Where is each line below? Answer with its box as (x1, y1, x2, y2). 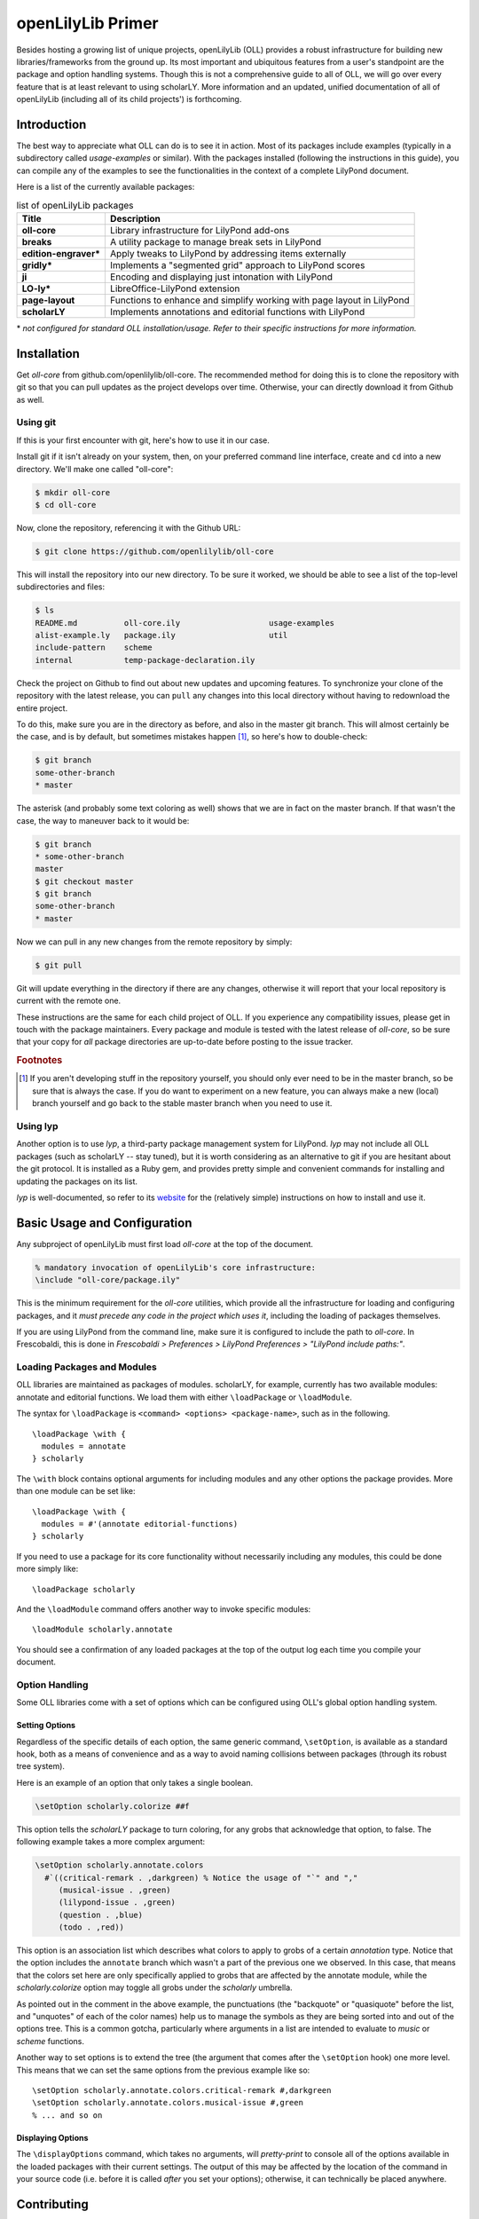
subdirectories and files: (16, 581, 106, 592)
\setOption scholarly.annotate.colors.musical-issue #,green (32, 2097, 303, 2108)
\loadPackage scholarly (32, 1584, 136, 1594)
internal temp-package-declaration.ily (35, 655, 255, 665)
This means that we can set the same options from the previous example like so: (16, 2065, 310, 2075)
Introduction (16, 116, 87, 132)
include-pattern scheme (35, 643, 153, 652)
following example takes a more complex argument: (16, 1836, 206, 1847)
